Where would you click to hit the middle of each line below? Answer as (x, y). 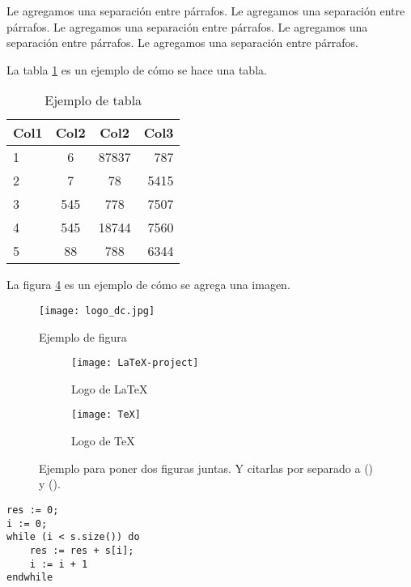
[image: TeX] (106, 415)
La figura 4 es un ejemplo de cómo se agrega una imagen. (148, 285)
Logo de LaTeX (110, 388)
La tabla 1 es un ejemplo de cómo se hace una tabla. (137, 69)
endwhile (30, 578)
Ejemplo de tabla (93, 100)
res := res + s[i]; (82, 550)
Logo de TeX (103, 441)
